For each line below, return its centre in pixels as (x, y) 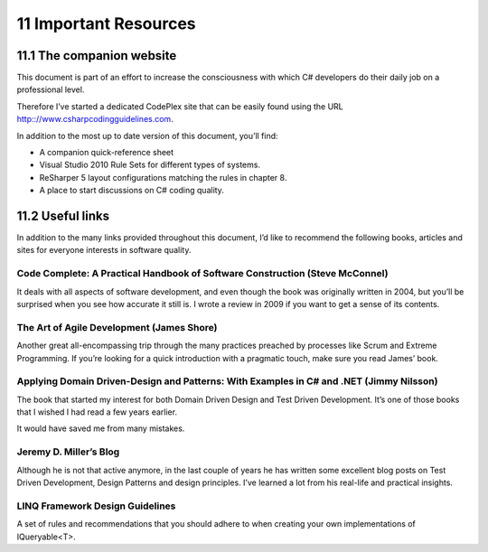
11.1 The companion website (97, 56)
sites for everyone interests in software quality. (104, 250)
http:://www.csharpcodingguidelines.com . (95, 119)
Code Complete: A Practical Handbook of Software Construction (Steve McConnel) (202, 274)
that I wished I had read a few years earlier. (97, 412)
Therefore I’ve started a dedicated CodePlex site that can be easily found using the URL (180, 106)
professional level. (51, 89)
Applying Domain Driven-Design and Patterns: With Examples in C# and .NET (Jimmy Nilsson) (227, 381)
